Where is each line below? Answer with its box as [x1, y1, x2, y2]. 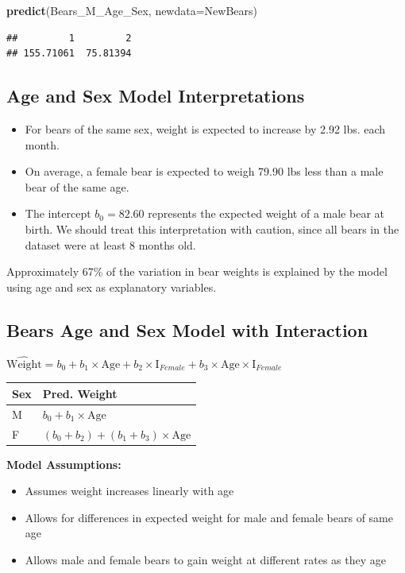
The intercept [25, 205, 91, 222]
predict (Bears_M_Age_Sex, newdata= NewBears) [6, 2, 258, 18]
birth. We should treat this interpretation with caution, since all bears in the [25, 220, 399, 237]
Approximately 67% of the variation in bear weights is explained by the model [6, 263, 388, 280]
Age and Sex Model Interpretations [6, 83, 305, 108]
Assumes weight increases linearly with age [25, 482, 234, 499]
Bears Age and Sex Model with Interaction [6, 317, 368, 342]
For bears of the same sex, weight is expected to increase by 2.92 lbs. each [25, 120, 386, 137]
